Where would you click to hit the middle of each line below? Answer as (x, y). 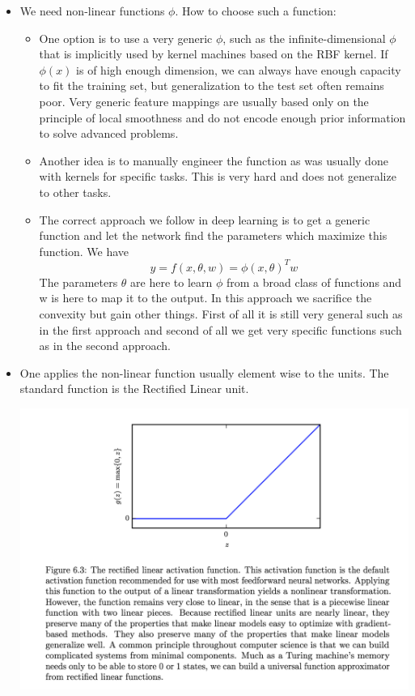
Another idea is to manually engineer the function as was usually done (214, 160)
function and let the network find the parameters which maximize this (213, 235)
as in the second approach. (105, 346)
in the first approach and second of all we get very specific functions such (220, 329)
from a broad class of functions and (314, 282)
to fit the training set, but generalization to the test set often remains (212, 85)
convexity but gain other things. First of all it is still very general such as (221, 314)
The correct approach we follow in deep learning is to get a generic (205, 219)
